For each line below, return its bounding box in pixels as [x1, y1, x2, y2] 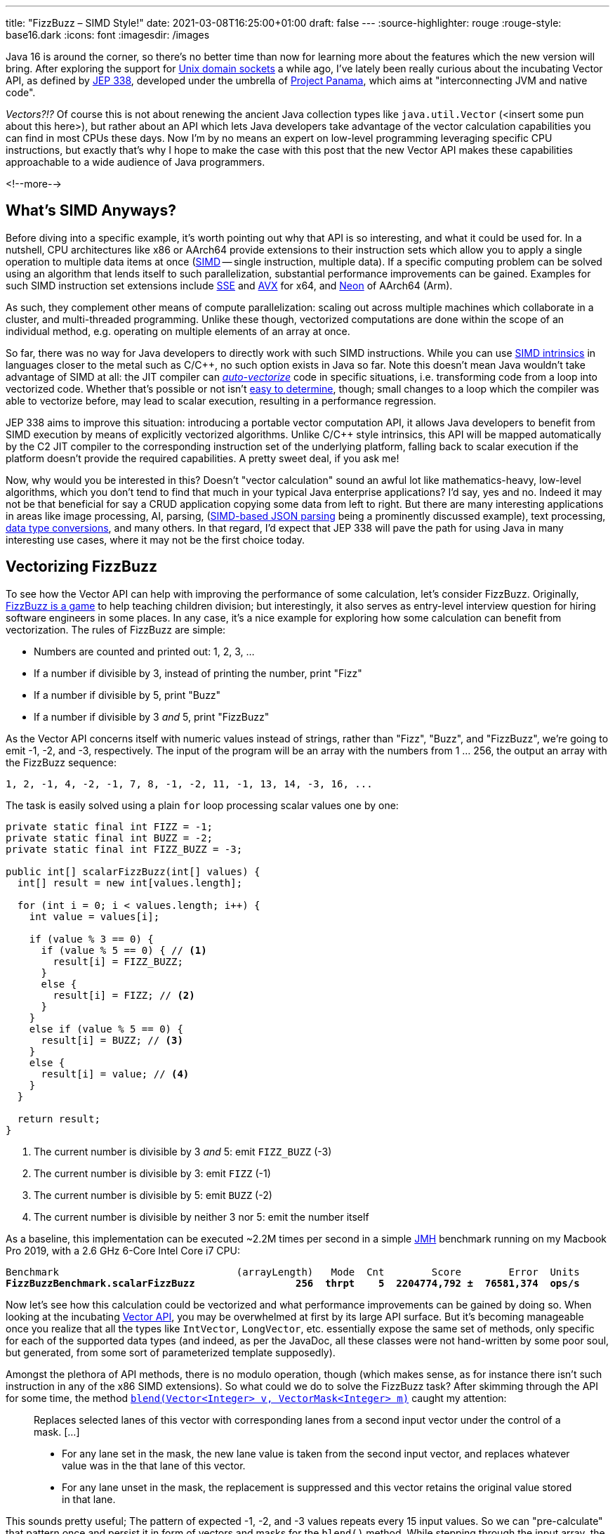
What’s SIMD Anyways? [6, 202, 176, 220]
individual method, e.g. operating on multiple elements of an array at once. [6, 324, 350, 337]
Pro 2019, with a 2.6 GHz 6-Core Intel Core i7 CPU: [6, 1244, 240, 1257]
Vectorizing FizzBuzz [6, 558, 158, 576]
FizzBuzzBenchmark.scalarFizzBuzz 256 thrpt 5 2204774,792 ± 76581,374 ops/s [6, 1277, 580, 1289]
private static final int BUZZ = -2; [6, 832, 213, 844]
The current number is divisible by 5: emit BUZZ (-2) [34, 1188, 272, 1201]
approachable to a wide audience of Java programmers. [6, 156, 265, 168]
